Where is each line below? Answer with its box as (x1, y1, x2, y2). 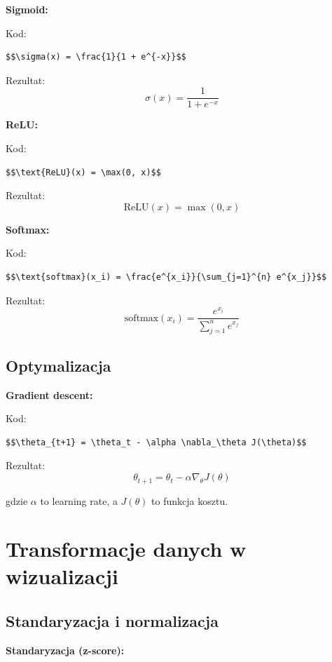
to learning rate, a (40, 493, 118, 508)
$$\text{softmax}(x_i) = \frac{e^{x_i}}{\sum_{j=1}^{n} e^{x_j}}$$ (6, 272, 327, 282)
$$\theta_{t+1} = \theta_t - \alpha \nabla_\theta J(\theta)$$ (6, 437, 307, 447)
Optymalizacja (6, 354, 111, 376)
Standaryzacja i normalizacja (6, 610, 219, 632)
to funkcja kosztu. (151, 493, 228, 508)
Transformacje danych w (6, 534, 247, 563)
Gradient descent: (6, 387, 93, 402)
